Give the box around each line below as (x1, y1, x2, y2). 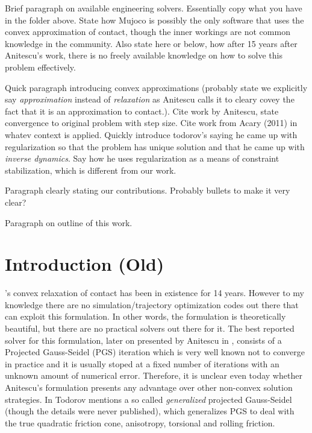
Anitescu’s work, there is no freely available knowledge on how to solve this (5, 49, 282, 62)
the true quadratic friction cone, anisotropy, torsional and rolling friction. (5, 416, 275, 429)
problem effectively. (5, 60, 76, 73)
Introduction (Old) (5, 251, 164, 276)
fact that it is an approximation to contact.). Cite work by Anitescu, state (5, 104, 279, 117)
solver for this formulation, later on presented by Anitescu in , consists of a (5, 333, 282, 346)
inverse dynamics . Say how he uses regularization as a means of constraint (5, 152, 279, 165)
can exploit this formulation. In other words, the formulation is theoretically (5, 310, 286, 323)
